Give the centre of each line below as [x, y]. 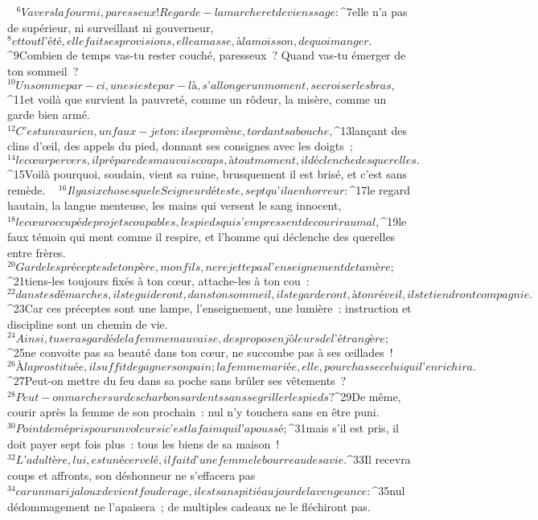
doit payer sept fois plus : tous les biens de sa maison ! [144, 443]
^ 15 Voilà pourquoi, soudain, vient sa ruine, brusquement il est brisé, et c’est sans [207, 173]
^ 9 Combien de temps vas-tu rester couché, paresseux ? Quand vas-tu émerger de [207, 55]
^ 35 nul [388, 491]
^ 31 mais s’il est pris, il [343, 427]
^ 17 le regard [380, 189]
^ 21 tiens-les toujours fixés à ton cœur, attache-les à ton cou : [158, 280]
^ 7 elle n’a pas [374, 11]
